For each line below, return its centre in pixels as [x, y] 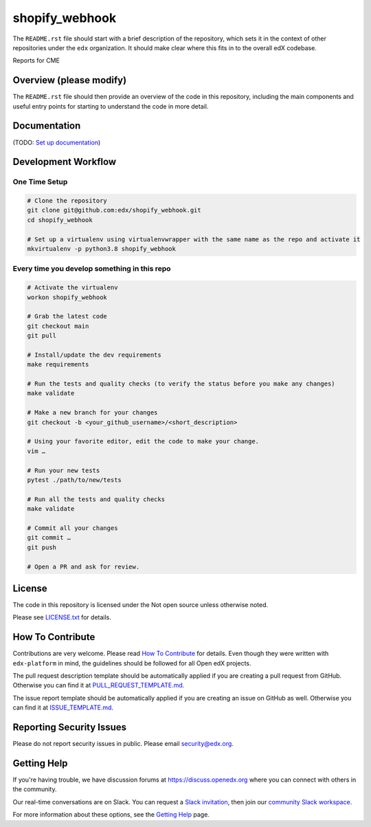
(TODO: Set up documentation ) [57, 142]
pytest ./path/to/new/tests [74, 480]
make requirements [58, 365]
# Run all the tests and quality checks [96, 499]
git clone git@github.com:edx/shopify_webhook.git [114, 210]
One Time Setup [40, 182]
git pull [42, 336]
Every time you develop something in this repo [92, 269]
